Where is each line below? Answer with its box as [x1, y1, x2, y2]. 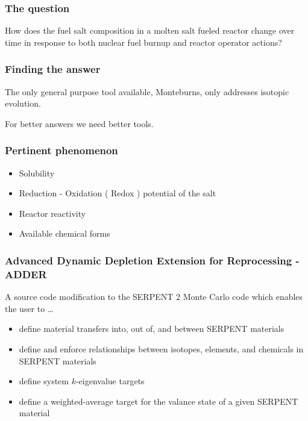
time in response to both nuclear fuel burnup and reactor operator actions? [5, 36, 282, 48]
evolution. [5, 97, 41, 110]
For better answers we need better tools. [5, 117, 154, 129]
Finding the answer [5, 61, 101, 76]
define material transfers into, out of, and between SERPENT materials [19, 322, 284, 335]
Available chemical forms [19, 227, 110, 240]
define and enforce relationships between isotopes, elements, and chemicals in [19, 342, 304, 355]
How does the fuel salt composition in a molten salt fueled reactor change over [5, 24, 295, 37]
